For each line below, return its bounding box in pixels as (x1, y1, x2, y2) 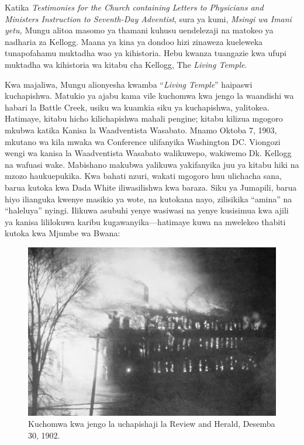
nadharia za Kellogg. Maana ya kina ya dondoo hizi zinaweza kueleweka (5, 35, 263, 47)
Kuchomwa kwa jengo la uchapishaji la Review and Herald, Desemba (28, 418, 275, 430)
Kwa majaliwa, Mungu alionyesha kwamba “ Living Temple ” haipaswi (5, 78, 253, 90)
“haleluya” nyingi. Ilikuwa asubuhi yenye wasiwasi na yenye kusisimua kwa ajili (5, 204, 289, 216)
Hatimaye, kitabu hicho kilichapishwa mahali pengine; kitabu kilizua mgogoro (5, 112, 283, 125)
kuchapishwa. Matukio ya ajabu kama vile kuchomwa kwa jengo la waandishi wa (5, 89, 294, 102)
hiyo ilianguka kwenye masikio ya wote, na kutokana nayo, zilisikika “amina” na (5, 192, 292, 205)
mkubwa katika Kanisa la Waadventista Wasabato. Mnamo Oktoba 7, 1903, (5, 123, 277, 136)
